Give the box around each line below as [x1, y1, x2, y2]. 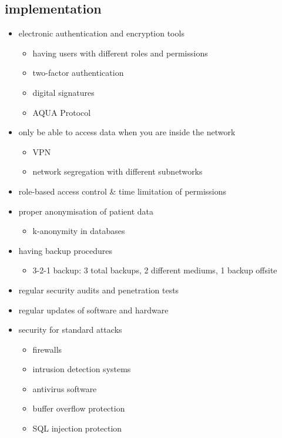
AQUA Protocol [32, 106, 91, 118]
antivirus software [32, 382, 97, 394]
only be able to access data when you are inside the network [18, 126, 236, 138]
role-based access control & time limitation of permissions [18, 185, 227, 197]
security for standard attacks [18, 323, 122, 336]
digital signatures [32, 86, 95, 98]
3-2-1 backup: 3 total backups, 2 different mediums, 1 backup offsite [32, 264, 277, 276]
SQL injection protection [32, 422, 122, 434]
